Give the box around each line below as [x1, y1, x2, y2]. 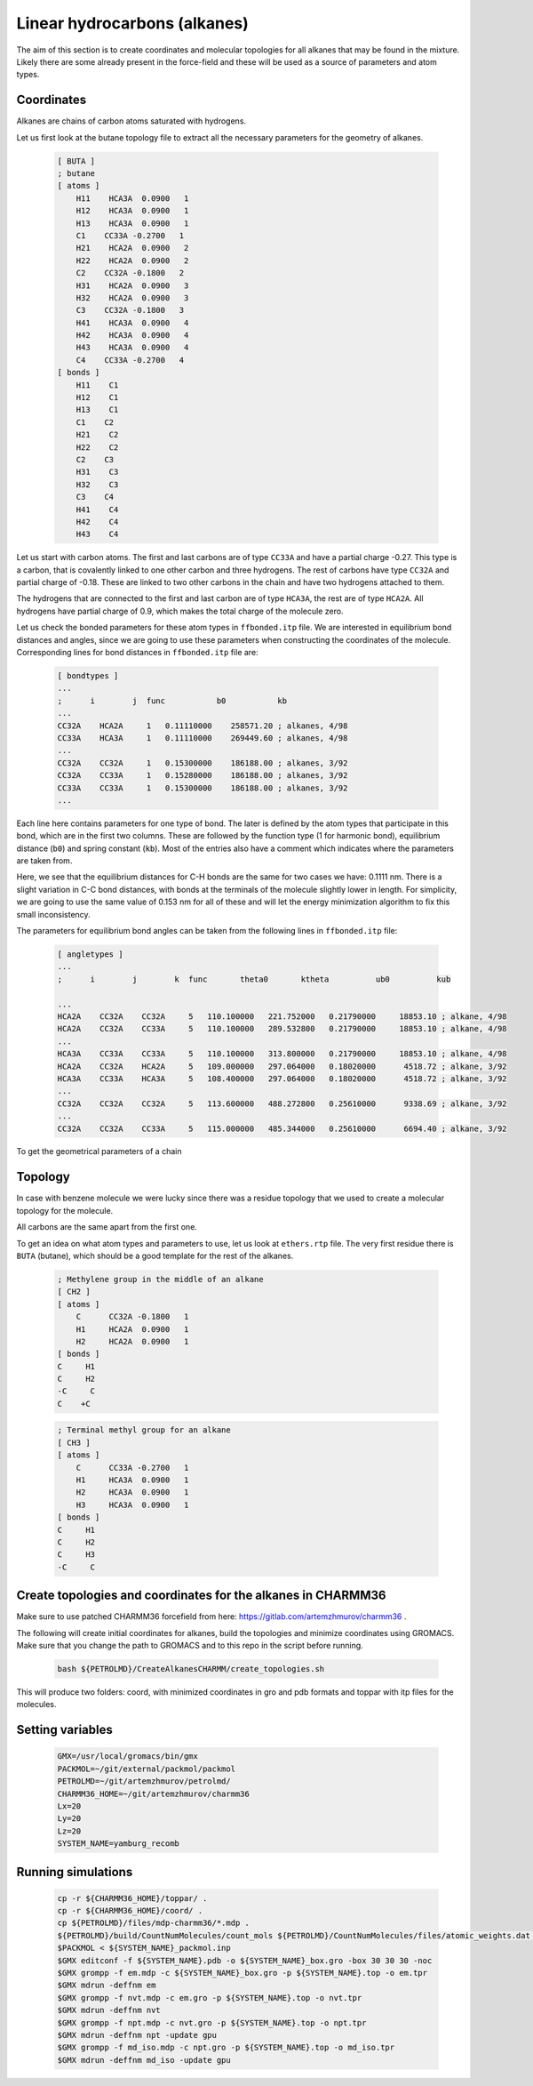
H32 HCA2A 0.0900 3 [76, 293, 189, 302]
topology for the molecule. [16, 1205, 114, 1215]
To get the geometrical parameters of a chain [16, 1146, 182, 1157]
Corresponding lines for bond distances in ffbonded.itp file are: [16, 647, 259, 658]
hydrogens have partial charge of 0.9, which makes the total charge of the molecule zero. [16, 606, 344, 616]
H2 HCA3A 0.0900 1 [76, 1488, 189, 1497]
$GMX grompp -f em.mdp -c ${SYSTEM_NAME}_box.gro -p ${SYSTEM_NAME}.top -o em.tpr [57, 1968, 428, 1978]
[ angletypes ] [57, 950, 123, 959]
